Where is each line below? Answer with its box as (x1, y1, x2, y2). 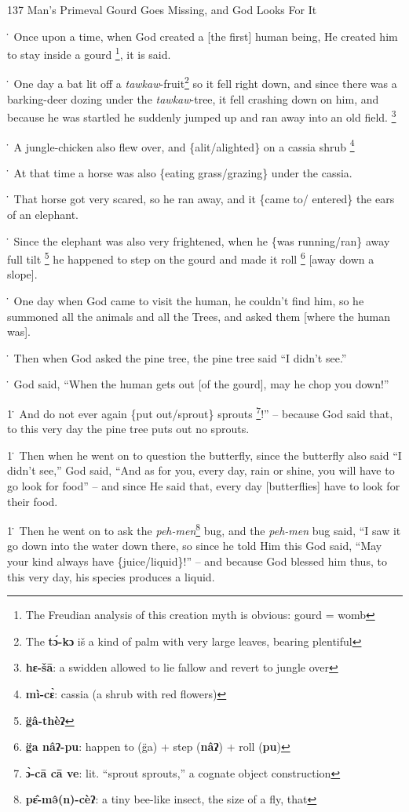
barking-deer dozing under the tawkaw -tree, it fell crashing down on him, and (7, 90, 379, 107)
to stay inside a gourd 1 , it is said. (7, 44, 171, 62)
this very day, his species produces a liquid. (7, 568, 215, 584)
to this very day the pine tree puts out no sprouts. (7, 421, 250, 437)
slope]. (7, 266, 38, 282)
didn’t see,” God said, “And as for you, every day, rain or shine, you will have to (7, 462, 395, 479)
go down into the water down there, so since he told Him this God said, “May (7, 537, 382, 554)
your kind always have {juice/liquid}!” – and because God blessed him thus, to (7, 553, 387, 570)
